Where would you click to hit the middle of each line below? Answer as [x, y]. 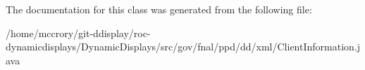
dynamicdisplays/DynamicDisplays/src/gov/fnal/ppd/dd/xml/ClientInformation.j [183, 47]
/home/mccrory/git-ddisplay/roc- [78, 33]
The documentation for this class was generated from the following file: [159, 9]
